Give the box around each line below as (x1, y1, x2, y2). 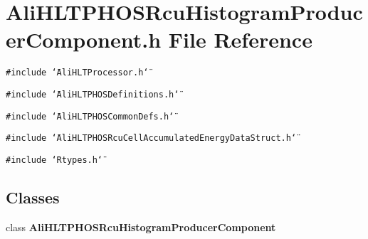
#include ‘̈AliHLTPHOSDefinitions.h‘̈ (6, 89, 179, 100)
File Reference (168, 25, 312, 54)
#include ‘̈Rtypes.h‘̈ (6, 154, 103, 165)
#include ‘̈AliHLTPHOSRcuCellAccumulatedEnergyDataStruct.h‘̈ (6, 133, 297, 144)
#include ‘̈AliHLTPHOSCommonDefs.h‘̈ (6, 111, 174, 122)
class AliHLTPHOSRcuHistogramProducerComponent (6, 219, 276, 234)
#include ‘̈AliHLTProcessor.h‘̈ (6, 68, 149, 78)
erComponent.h (6, 25, 162, 54)
